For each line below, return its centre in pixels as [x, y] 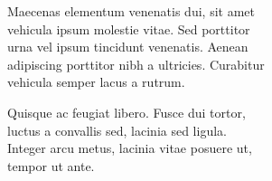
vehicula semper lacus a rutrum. [96, 82]
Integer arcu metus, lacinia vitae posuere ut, [130, 148]
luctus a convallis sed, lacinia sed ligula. [117, 130]
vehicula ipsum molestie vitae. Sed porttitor [129, 29]
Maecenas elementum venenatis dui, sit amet [131, 11]
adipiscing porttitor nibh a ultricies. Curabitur [136, 64]
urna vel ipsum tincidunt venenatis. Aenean [128, 47]
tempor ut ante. [51, 165]
